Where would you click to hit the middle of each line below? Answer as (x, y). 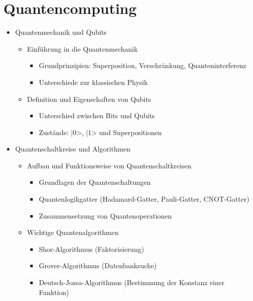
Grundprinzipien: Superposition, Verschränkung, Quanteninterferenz (143, 65)
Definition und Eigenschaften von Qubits (89, 99)
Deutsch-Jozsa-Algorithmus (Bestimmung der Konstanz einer (132, 282)
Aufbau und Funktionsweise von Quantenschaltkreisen (109, 165)
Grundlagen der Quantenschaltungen (95, 182)
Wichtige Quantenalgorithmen (73, 232)
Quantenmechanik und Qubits (61, 32)
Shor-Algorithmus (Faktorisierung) (92, 249)
